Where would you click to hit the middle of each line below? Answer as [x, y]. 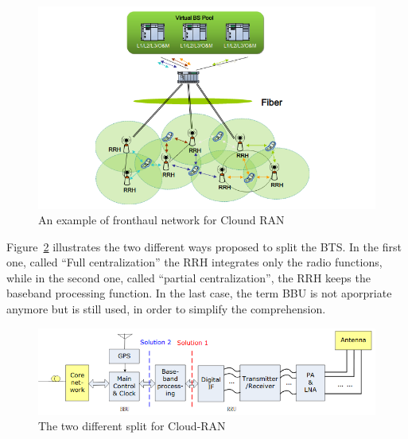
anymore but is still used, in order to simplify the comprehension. [166, 309]
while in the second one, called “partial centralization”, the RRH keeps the [188, 277]
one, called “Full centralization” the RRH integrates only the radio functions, [194, 262]
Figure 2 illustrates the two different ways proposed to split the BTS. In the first [204, 246]
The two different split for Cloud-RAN [132, 426]
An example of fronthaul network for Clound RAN [161, 220]
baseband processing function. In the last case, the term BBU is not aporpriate [199, 293]
